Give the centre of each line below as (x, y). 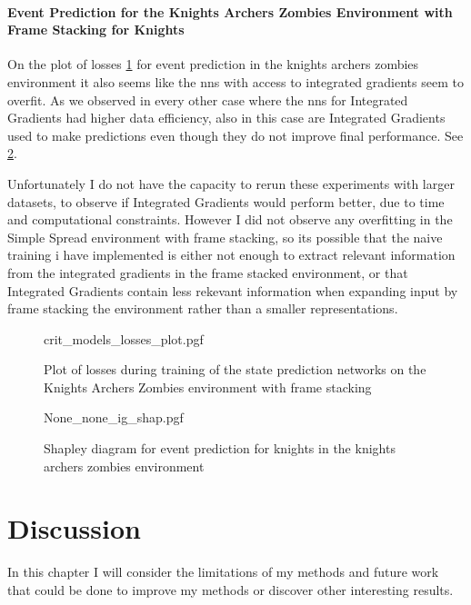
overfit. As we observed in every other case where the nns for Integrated (208, 99)
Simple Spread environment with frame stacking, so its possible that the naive (225, 237)
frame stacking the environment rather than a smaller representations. (203, 308)
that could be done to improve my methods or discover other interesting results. (230, 589)
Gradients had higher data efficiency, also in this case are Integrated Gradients (226, 118)
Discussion (74, 528)
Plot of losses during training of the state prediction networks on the (235, 369)
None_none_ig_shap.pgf (114, 417)
